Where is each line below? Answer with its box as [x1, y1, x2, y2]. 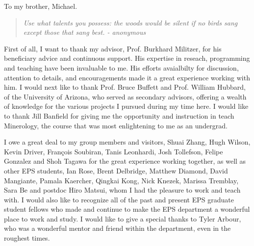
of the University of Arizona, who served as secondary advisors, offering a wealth [4, 91, 247, 101]
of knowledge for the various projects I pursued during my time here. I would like [4, 101, 249, 111]
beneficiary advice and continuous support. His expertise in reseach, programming [4, 53, 250, 63]
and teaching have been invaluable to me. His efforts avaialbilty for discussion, [4, 62, 239, 73]
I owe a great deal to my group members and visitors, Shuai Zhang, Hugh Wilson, [4, 137, 251, 147]
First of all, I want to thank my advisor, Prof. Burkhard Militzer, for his [4, 43, 222, 53]
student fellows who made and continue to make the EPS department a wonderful [4, 204, 250, 214]
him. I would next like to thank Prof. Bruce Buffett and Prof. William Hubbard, [4, 82, 246, 92]
